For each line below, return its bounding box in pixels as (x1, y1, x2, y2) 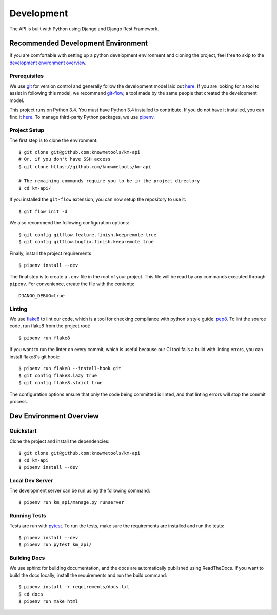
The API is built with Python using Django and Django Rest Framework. (9, 26, 159, 32)
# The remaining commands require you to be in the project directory (18, 178, 200, 184)
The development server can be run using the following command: (9, 487, 151, 494)
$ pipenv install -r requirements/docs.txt (18, 584, 130, 590)
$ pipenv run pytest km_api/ (18, 542, 92, 548)
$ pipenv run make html (18, 599, 78, 604)
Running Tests (9, 512, 46, 519)
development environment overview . (9, 59, 87, 66)
